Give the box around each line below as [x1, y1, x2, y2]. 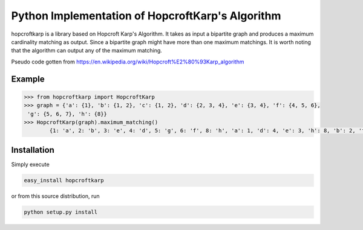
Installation [11, 145, 54, 155]
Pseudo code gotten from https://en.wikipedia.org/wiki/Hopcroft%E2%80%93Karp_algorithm [11, 58, 244, 65]
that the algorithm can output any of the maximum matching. [11, 47, 163, 54]
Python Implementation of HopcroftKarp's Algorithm [11, 9, 281, 22]
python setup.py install [24, 208, 98, 216]
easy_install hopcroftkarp [24, 177, 104, 184]
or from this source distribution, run [11, 192, 100, 199]
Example [11, 74, 45, 84]
